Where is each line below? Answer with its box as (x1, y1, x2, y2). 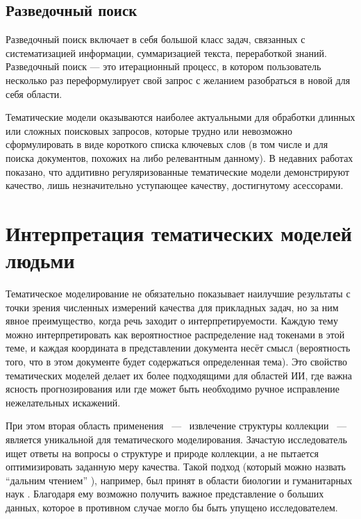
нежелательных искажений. (6, 395, 121, 409)
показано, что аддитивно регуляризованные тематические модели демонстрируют (6, 164, 350, 179)
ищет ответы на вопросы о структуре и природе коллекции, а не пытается (6, 445, 319, 460)
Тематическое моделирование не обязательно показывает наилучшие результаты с (6, 286, 351, 301)
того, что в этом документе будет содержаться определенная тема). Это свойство (6, 354, 347, 369)
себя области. (6, 86, 62, 101)
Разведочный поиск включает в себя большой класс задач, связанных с (6, 32, 305, 47)
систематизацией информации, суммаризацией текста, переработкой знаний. (6, 45, 327, 60)
